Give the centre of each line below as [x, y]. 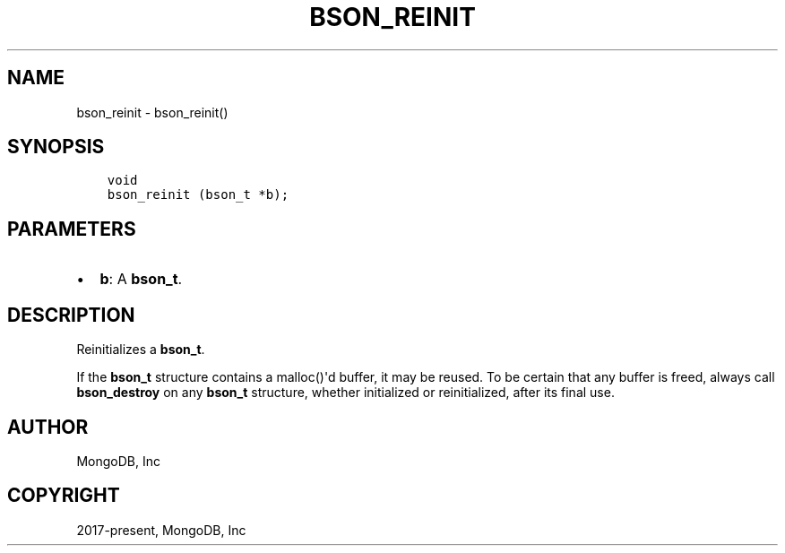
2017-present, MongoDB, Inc [161, 530]
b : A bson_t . [141, 279]
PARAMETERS [72, 229]
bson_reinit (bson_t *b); [198, 195]
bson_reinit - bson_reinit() [152, 112]
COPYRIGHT [64, 496]
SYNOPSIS [56, 147]
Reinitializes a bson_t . [141, 350]
